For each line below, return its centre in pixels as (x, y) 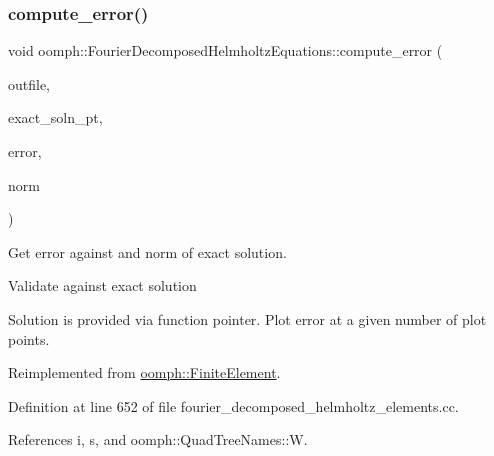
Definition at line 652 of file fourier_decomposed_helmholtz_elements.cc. (233, 405)
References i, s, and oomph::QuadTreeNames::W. (158, 439)
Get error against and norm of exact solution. (147, 251)
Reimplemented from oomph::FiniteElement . (144, 372)
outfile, (29, 83)
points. (29, 338)
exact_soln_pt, (55, 117)
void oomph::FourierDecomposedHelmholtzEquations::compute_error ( (225, 50)
